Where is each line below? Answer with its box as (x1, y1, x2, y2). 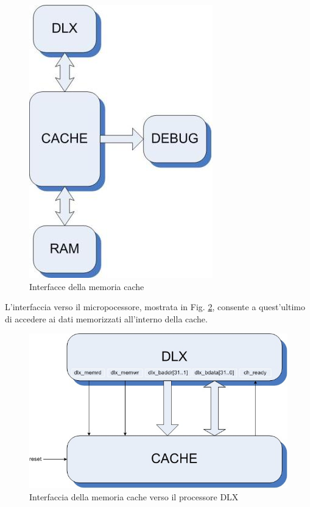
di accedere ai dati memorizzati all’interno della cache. (5, 312, 208, 325)
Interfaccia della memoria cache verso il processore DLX (29, 490, 239, 503)
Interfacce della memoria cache (29, 280, 144, 292)
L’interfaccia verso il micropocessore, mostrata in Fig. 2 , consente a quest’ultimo (5, 300, 305, 313)
